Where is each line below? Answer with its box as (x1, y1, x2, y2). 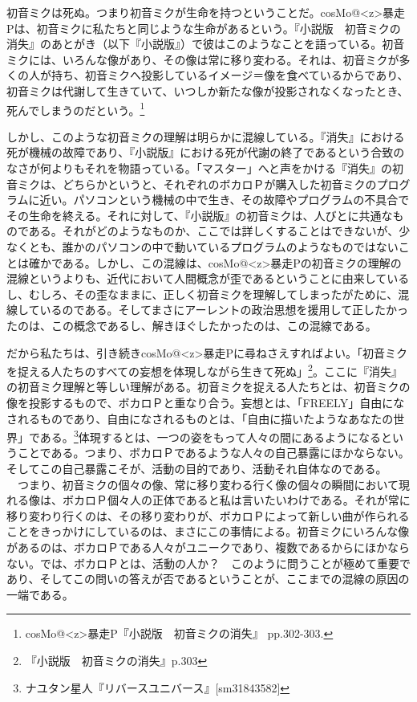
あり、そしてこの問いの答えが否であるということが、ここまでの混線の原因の (6, 570, 410, 587)
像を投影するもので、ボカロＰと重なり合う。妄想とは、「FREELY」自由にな (6, 394, 405, 410)
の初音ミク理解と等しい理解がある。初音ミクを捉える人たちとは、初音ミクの (6, 378, 411, 395)
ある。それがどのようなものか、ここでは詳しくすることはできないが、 (28, 222, 399, 239)
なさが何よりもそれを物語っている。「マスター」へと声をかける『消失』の (6, 160, 393, 176)
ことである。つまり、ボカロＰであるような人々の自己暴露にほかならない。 (17, 444, 410, 461)
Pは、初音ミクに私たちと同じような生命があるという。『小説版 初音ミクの (6, 19, 401, 36)
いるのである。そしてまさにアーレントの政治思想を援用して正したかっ (39, 301, 409, 318)
